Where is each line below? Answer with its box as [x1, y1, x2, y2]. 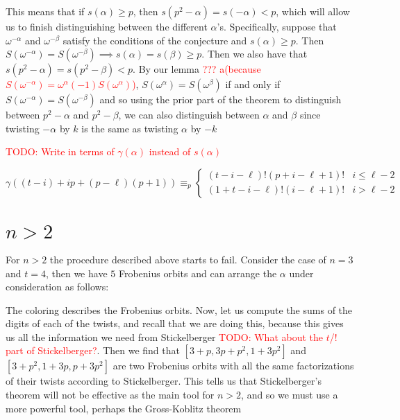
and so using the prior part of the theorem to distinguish [99, 92, 342, 107]
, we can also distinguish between [118, 107, 260, 122]
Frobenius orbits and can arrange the [118, 265, 277, 280]
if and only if [225, 77, 281, 91]
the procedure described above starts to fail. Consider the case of [49, 252, 326, 266]
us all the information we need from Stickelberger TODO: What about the [6, 329, 324, 344]
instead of [149, 144, 191, 159]
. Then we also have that [201, 46, 308, 61]
